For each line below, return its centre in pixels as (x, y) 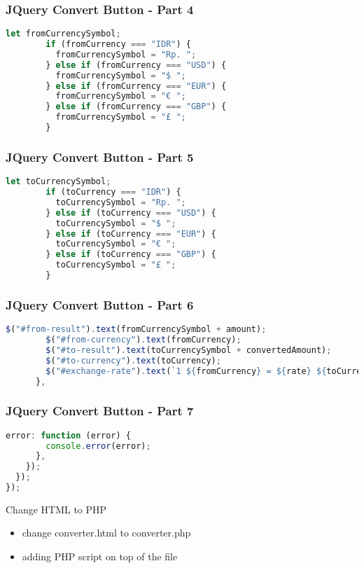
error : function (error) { (69, 435)
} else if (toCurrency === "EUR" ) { (131, 234)
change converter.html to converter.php (106, 533)
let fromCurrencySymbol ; (63, 34)
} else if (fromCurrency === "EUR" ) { (136, 86)
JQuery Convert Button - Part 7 (100, 411)
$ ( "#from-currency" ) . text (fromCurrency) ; (143, 340)
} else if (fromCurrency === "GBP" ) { (136, 107)
